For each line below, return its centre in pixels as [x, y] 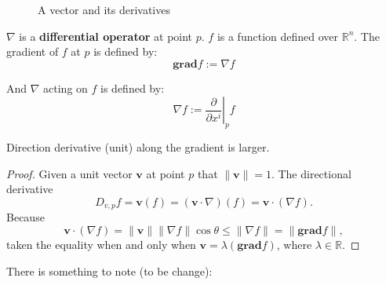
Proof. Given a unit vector [69, 173]
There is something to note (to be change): [109, 270]
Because [25, 217]
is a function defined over [278, 36]
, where [294, 244]
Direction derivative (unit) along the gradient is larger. [138, 147]
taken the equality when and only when [101, 244]
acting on [66, 88]
